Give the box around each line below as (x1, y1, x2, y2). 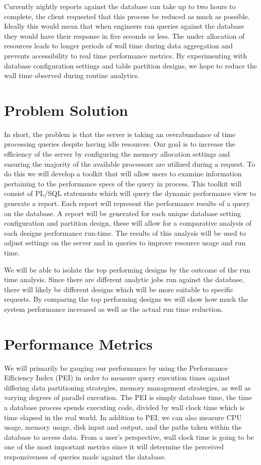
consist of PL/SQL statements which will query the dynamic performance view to (4, 188, 256, 198)
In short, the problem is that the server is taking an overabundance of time (4, 128, 236, 139)
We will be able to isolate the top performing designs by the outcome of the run (4, 264, 250, 275)
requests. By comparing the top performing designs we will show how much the (4, 294, 248, 304)
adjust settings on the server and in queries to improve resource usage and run (4, 237, 246, 248)
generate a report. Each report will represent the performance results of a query (4, 198, 250, 209)
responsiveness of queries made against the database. (4, 451, 166, 462)
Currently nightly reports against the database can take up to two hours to (4, 1, 236, 11)
